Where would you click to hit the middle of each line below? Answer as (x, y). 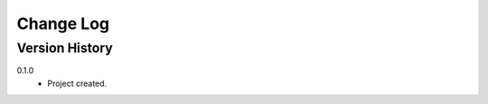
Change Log (63, 24)
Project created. (77, 83)
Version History (65, 48)
